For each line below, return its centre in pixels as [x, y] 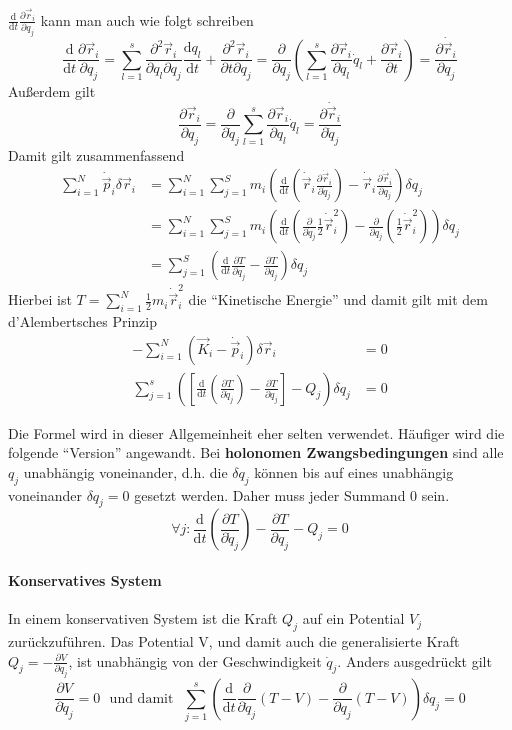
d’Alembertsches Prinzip [82, 321]
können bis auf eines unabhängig [354, 471]
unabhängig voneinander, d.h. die [125, 471]
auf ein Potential [353, 618]
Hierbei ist [40, 299]
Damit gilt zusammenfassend [96, 154]
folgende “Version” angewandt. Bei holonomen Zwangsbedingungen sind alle [256, 452]
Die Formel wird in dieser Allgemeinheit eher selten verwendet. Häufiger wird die [256, 432]
